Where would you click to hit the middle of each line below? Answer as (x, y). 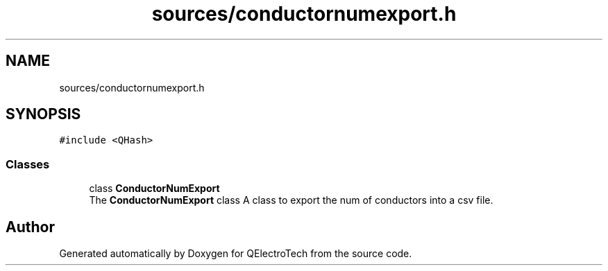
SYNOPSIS (43, 114)
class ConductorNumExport (154, 189)
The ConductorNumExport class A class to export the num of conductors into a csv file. (291, 200)
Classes (28, 164)
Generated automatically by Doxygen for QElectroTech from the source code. (236, 254)
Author (30, 227)
